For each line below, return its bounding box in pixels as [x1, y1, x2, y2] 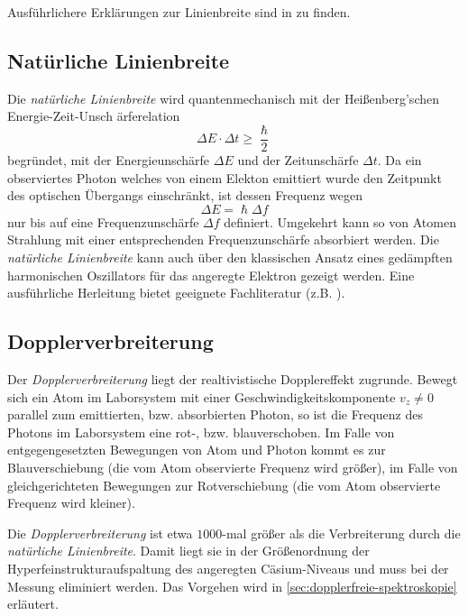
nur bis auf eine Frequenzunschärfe [7, 212, 199, 231]
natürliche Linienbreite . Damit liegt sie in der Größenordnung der [7, 541, 370, 560]
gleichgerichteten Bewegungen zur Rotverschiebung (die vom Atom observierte [7, 475, 441, 494]
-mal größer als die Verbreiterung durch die [222, 523, 461, 542]
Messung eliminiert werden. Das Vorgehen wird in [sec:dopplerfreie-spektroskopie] [7, 576, 457, 595]
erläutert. [7, 594, 59, 613]
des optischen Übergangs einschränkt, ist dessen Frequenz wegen [7, 186, 362, 205]
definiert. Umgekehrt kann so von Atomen [224, 212, 456, 231]
